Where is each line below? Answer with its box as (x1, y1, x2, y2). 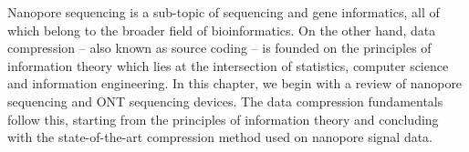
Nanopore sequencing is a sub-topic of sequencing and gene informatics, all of (7, 3, 440, 21)
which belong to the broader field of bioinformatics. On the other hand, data (7, 20, 436, 39)
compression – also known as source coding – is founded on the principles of (7, 38, 432, 57)
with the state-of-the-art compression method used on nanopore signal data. (7, 127, 433, 147)
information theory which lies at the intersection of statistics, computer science (7, 56, 449, 75)
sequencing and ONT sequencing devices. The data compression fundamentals (7, 91, 443, 110)
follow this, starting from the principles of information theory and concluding (7, 109, 439, 128)
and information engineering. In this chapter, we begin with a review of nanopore (7, 74, 463, 93)
